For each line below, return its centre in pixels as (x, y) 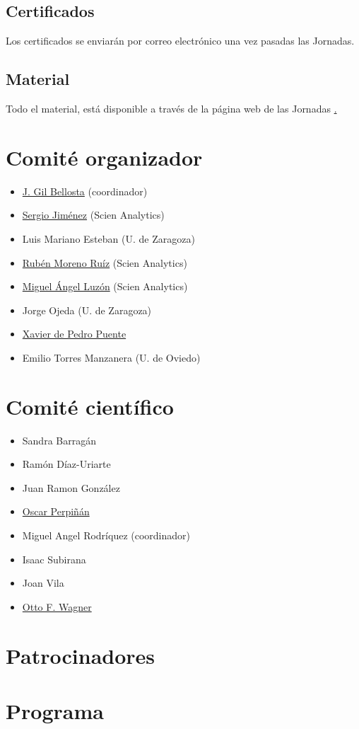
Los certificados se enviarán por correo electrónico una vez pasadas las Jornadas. (180, 41)
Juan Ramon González (71, 487)
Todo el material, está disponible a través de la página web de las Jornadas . (171, 108)
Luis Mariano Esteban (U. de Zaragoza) (108, 238)
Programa (55, 710)
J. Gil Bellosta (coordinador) (85, 191)
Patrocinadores (81, 655)
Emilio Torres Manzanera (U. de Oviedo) (111, 357)
